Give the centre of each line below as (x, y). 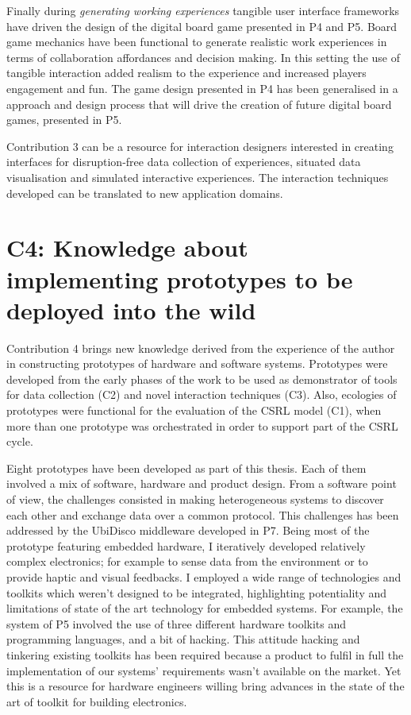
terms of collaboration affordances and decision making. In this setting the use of (204, 57)
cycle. (20, 441)
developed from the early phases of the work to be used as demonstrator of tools (202, 379)
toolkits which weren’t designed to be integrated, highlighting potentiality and (197, 592)
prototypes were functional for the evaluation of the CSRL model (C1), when (194, 410)
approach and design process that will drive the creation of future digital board (199, 104)
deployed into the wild (131, 309)
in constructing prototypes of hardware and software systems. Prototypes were (197, 363)
